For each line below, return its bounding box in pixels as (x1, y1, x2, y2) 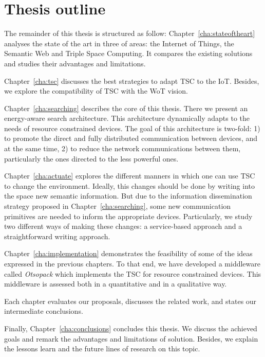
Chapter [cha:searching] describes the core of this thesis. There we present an (4, 102, 248, 113)
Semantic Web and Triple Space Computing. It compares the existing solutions (4, 48, 253, 59)
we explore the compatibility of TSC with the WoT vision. (4, 85, 188, 96)
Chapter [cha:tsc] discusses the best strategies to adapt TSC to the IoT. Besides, (4, 75, 259, 86)
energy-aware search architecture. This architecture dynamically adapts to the (4, 113, 250, 123)
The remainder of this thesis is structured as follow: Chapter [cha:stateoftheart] (4, 28, 255, 39)
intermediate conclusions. (4, 306, 83, 316)
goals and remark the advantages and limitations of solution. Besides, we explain (4, 333, 258, 344)
